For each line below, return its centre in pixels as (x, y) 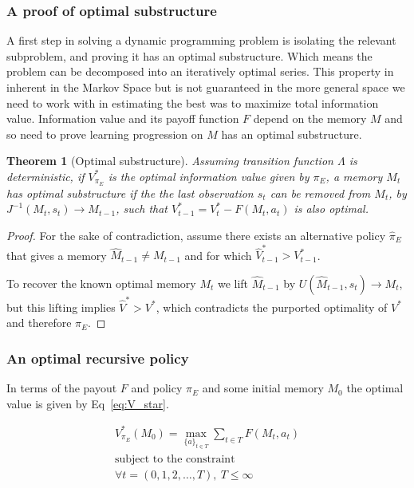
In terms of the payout (62, 388)
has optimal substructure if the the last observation (130, 193)
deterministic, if (45, 176)
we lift (233, 283)
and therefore (39, 323)
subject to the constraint (175, 459)
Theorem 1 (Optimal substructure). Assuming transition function (170, 161)
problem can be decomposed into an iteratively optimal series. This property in (200, 71)
